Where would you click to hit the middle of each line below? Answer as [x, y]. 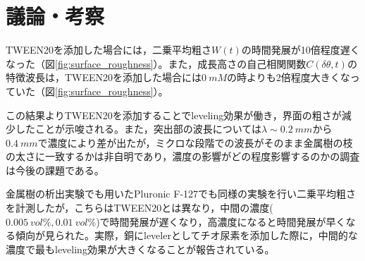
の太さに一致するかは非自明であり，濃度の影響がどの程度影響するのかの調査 [183, 156]
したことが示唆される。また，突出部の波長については [138, 129]
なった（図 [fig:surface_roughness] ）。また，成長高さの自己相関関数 [156, 63]
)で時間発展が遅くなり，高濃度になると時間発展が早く [221, 221]
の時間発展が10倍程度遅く [301, 50]
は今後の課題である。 [55, 170]
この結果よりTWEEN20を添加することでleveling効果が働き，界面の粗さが [174, 115]
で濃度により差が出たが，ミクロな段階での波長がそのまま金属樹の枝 [195, 142]
